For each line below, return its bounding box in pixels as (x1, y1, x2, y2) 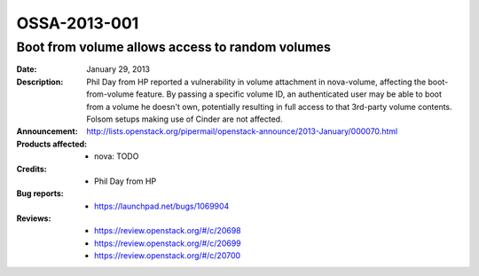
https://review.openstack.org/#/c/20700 (94, 250, 241, 261)
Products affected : (16, 138, 88, 149)
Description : (16, 76, 64, 87)
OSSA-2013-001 (16, 13, 139, 33)
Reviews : (16, 213, 51, 224)
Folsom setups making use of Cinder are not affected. (86, 114, 283, 124)
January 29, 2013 (86, 64, 151, 75)
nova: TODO (94, 151, 139, 162)
